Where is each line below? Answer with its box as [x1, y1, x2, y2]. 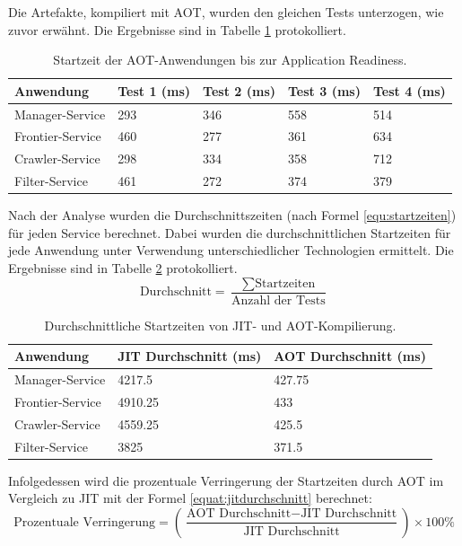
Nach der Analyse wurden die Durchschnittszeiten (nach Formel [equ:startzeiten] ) [8, 206, 457, 225]
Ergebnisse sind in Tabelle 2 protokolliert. [8, 259, 238, 277]
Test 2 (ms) [203, 81, 276, 100]
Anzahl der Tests [231, 294, 326, 307]
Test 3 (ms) [288, 81, 361, 100]
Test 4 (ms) [372, 81, 446, 100]
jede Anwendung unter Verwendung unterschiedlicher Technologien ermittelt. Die [8, 241, 454, 260]
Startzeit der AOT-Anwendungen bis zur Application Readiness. [53, 50, 407, 69]
